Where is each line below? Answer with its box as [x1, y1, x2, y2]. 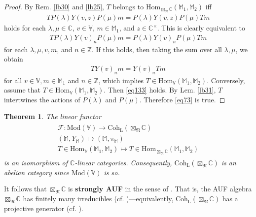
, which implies [98, 75, 144, 85]
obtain [4, 54, 23, 64]
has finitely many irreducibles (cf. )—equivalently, [23, 193, 174, 204]
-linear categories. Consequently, [74, 157, 172, 167]
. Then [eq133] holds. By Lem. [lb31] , [104, 85, 216, 95]
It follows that [4, 184, 47, 194]
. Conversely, [207, 75, 245, 85]
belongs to [112, 1, 144, 11]
